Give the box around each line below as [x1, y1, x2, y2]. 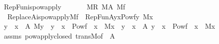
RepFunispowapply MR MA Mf [3, 1, 125, 11]
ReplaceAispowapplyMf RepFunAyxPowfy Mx [7, 11, 153, 21]
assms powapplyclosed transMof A [3, 30, 115, 41]
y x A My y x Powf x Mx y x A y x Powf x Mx [3, 21, 215, 31]
